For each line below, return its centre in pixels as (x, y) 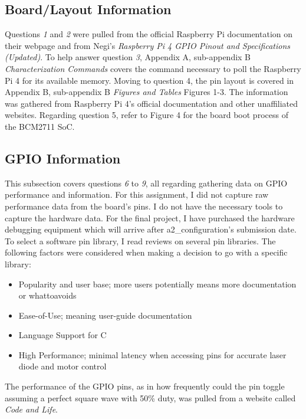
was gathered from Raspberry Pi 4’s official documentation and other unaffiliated (152, 103)
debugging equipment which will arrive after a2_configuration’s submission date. (151, 229)
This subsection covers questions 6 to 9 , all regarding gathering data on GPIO (146, 183)
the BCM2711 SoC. (40, 126)
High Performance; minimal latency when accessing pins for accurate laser (152, 354)
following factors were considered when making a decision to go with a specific (146, 252)
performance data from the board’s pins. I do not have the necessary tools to (144, 206)
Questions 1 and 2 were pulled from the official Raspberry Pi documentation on (149, 34)
